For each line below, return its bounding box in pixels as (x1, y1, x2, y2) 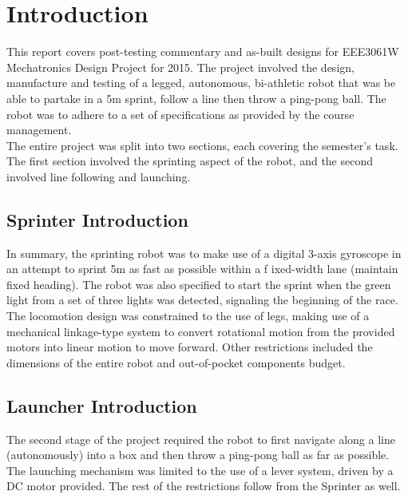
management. (6, 121, 72, 138)
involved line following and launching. (6, 168, 191, 184)
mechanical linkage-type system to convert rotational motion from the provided (6, 323, 395, 339)
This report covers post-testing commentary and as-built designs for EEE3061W (6, 43, 399, 60)
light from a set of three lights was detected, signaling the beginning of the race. (6, 291, 398, 308)
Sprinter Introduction (6, 207, 188, 232)
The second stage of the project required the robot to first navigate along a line (6, 430, 395, 447)
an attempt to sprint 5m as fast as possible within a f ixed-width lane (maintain (6, 260, 398, 277)
